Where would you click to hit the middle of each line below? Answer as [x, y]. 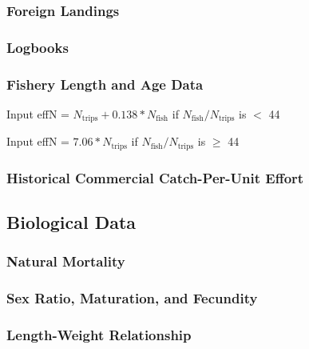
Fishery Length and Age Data [105, 84]
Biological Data [71, 222]
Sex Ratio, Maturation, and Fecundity [132, 298]
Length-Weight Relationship [99, 335]
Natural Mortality [66, 261]
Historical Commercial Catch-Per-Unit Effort [155, 177]
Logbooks [38, 47]
